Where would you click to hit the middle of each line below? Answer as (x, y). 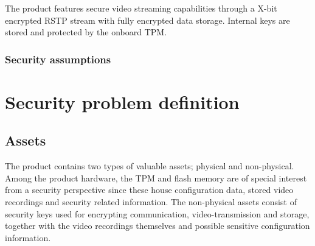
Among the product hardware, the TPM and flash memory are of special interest (156, 177)
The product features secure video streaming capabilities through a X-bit (141, 8)
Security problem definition (122, 101)
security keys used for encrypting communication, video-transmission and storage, (157, 213)
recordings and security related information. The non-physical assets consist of (151, 201)
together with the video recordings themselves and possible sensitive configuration (157, 226)
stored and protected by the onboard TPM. (86, 32)
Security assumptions (58, 59)
